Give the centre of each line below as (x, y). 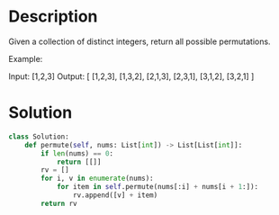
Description (53, 17)
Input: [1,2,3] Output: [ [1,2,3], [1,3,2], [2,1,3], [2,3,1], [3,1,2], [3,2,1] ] (131, 76)
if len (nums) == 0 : (77, 153)
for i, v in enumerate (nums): (97, 179)
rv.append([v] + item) (115, 195)
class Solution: (39, 137)
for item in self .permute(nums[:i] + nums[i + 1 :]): (157, 187)
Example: (26, 58)
